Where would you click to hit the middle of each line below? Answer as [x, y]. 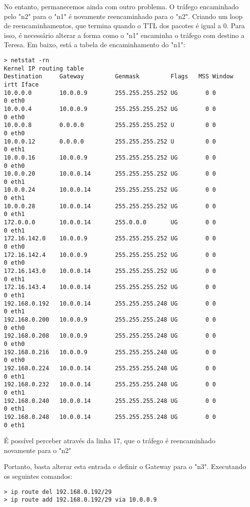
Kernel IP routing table [44, 68]
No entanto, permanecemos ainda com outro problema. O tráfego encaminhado [121, 6]
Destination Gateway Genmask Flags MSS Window [119, 77]
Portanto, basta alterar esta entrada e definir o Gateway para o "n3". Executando [125, 466]
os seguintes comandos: [38, 476]
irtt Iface [21, 84]
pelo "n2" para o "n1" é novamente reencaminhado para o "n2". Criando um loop [123, 16]
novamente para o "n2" [38, 450]
